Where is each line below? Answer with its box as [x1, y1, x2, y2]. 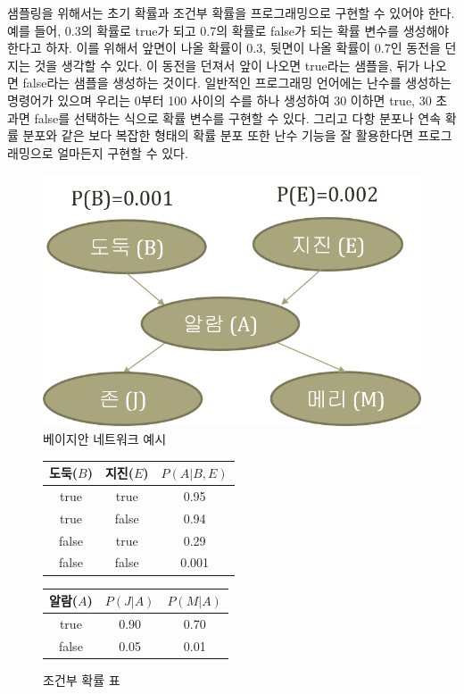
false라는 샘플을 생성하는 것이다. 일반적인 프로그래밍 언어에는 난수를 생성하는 [22, 73, 452, 92]
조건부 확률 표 [43, 670, 120, 689]
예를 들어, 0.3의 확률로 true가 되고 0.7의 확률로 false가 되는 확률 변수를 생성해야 [7, 21, 450, 39]
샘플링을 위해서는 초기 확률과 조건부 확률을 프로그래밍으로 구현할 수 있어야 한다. [7, 4, 455, 21]
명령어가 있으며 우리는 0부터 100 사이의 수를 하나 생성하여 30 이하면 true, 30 [7, 90, 432, 109]
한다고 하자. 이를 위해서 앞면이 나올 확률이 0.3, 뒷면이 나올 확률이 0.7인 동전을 [7, 38, 441, 57]
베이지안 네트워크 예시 [43, 429, 167, 447]
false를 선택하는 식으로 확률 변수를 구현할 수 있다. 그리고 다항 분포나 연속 [34, 108, 442, 127]
